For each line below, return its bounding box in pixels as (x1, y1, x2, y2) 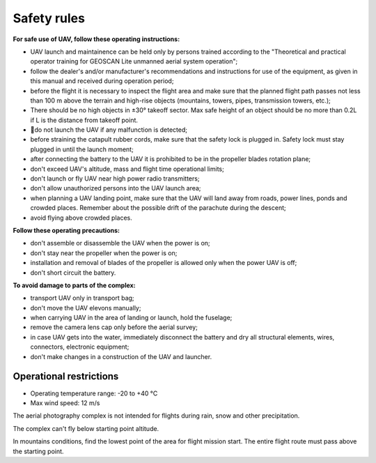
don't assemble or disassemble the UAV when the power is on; (30, 239, 210, 248)
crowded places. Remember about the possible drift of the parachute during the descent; (30, 204, 286, 212)
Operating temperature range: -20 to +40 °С (30, 389, 158, 397)
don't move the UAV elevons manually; (30, 303, 141, 312)
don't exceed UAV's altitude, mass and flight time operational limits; (30, 165, 224, 173)
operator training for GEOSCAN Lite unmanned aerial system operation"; (30, 57, 238, 66)
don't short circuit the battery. (30, 268, 116, 277)
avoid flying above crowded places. (30, 213, 132, 222)
